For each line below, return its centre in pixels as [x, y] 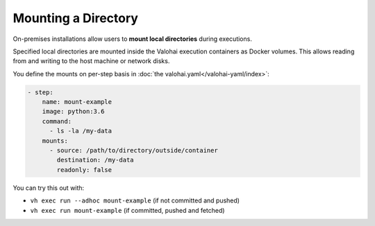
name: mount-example [77, 102]
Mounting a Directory [76, 18]
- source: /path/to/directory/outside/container [134, 150]
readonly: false [84, 169]
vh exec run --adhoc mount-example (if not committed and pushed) [135, 200]
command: [57, 121]
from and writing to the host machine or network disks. [91, 61]
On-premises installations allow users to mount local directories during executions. [133, 39]
